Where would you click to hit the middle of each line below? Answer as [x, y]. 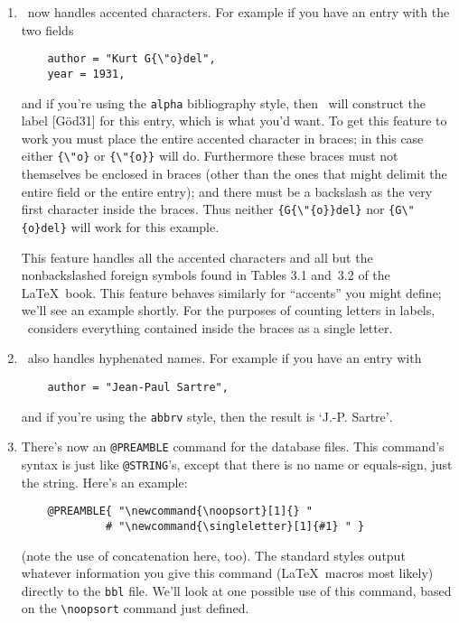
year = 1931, [86, 74]
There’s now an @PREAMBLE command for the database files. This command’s [233, 446]
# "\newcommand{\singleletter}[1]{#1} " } [235, 526]
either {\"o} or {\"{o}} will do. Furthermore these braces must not [210, 156]
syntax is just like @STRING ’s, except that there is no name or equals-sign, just [237, 465]
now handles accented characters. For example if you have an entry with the [239, 12]
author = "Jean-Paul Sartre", [138, 388]
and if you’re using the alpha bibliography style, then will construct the [224, 102]
